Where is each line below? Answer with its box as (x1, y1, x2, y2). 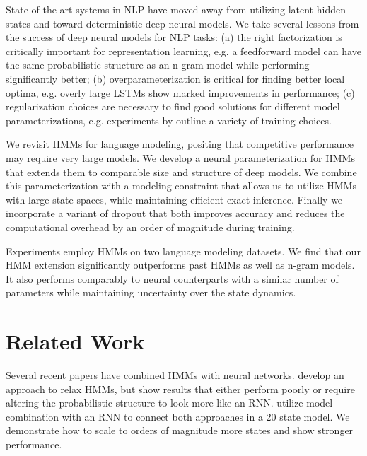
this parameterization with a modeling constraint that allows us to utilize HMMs (6, 178, 356, 193)
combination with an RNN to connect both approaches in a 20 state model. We (6, 409, 350, 423)
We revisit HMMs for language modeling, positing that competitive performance (6, 136, 354, 151)
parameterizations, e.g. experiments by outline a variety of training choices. (6, 112, 332, 127)
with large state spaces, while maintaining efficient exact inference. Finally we (6, 192, 343, 206)
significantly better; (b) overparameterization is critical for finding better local (6, 71, 345, 86)
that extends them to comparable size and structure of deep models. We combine (6, 164, 357, 179)
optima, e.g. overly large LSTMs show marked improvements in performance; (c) (6, 85, 355, 100)
